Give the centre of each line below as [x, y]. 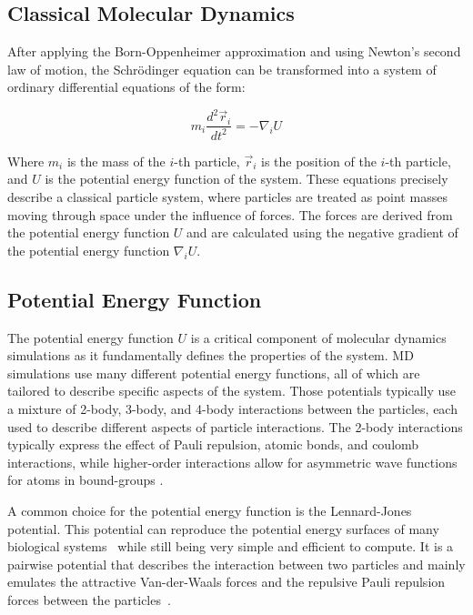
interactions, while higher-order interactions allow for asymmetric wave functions [232, 462]
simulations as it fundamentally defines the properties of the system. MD [211, 355]
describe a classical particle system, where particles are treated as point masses [227, 197]
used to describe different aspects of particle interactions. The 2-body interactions [235, 426]
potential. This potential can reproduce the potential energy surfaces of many [223, 528]
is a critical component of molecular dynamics [318, 337]
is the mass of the [116, 161]
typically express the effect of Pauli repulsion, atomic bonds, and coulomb [213, 444]
